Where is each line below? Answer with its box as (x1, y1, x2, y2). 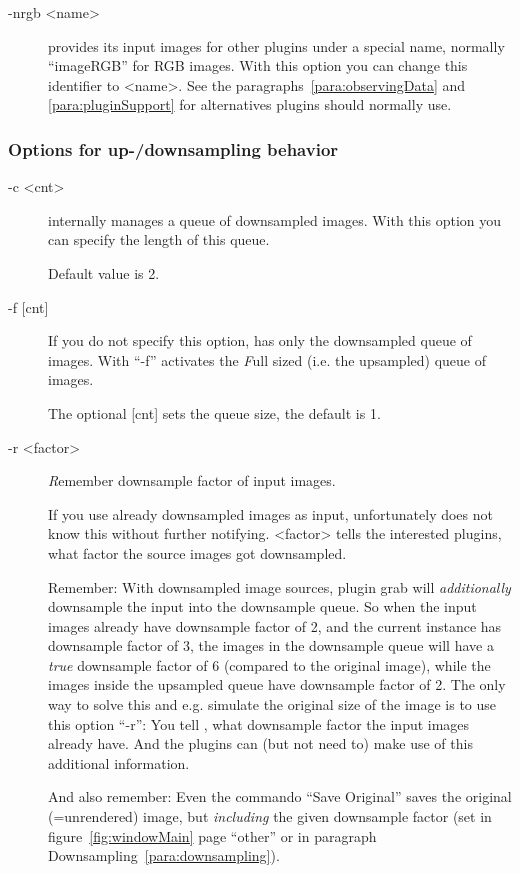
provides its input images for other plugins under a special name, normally (48, 35, 505, 56)
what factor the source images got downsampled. (48, 542, 347, 563)
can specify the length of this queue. (48, 229, 270, 250)
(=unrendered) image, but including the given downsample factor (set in (48, 806, 492, 827)
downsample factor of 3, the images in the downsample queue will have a (48, 635, 494, 656)
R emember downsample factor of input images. (48, 470, 336, 491)
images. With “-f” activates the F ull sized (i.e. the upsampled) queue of (48, 349, 486, 370)
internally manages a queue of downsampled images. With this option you (48, 209, 502, 230)
